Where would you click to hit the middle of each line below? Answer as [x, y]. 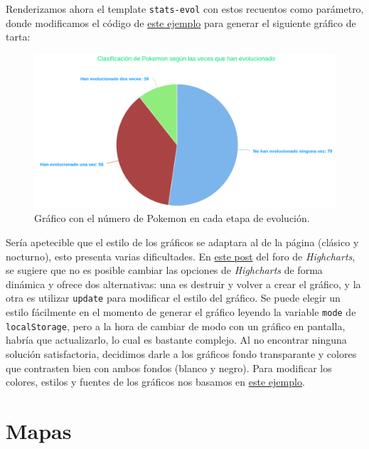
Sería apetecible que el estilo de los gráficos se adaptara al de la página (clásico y [182, 242]
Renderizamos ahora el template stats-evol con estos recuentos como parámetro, [185, 9]
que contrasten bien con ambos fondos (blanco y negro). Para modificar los [169, 368]
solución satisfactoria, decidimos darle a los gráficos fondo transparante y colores [181, 353]
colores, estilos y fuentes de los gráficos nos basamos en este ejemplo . [155, 382]
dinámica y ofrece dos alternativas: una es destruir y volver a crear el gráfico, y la [183, 284]
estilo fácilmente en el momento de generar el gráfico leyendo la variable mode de [181, 312]
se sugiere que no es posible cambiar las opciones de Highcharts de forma [164, 270]
